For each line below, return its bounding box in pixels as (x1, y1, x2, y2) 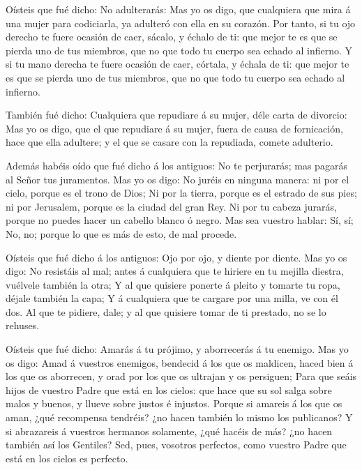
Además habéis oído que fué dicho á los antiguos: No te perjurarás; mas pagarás (6, 158, 347, 172)
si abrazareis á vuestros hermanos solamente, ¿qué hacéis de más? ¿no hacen (6, 423, 333, 438)
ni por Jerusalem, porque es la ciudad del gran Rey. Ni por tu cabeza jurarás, (6, 199, 337, 213)
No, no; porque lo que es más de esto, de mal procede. (6, 226, 237, 241)
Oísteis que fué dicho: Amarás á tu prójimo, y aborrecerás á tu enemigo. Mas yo (6, 342, 349, 356)
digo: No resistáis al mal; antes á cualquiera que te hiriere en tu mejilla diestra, (6, 264, 344, 278)
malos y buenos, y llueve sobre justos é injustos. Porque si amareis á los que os (6, 396, 342, 411)
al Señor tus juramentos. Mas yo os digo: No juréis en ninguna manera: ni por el (6, 172, 349, 186)
